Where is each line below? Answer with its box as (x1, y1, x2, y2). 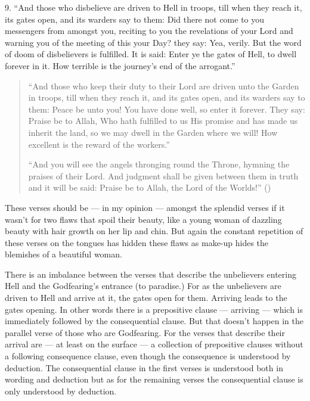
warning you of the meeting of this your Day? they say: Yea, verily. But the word (5, 36, 302, 48)
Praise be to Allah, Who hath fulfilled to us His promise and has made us (28, 114, 298, 127)
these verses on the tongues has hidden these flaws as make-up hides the (5, 236, 269, 248)
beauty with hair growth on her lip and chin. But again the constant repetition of (5, 225, 303, 237)
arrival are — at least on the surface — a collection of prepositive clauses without (5, 338, 303, 350)
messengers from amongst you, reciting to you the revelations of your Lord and (5, 24, 293, 37)
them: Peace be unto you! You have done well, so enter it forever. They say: (28, 102, 305, 115)
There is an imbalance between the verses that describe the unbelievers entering (5, 268, 296, 280)
